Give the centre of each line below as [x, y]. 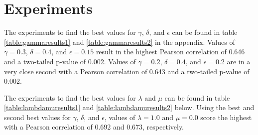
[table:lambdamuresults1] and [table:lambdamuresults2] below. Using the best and [129, 107]
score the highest [226, 117]
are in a [239, 61]
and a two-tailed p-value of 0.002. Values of [70, 61]
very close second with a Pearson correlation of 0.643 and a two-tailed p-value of [127, 71]
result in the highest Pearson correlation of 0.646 [170, 52]
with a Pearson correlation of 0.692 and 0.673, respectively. [94, 127]
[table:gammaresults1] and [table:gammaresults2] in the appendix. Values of [120, 42]
